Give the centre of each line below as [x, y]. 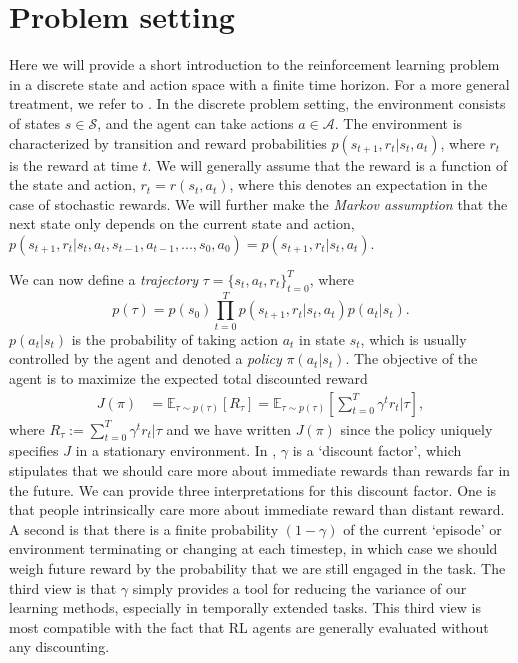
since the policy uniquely [416, 428]
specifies [34, 450]
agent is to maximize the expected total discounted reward [188, 377]
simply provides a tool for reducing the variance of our [299, 587]
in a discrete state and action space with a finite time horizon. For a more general [259, 83]
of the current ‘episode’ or [422, 528]
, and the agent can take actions [195, 122]
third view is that [63, 587]
